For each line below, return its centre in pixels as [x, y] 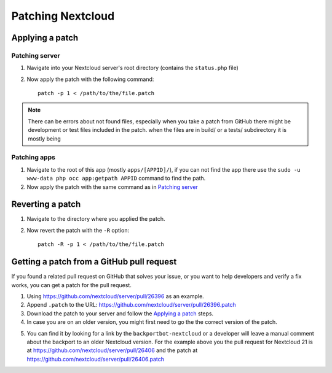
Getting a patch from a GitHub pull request [94, 262]
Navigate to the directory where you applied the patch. [96, 219]
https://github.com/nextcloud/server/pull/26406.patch [96, 359]
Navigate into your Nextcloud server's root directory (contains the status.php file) [133, 68]
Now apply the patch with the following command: [90, 79]
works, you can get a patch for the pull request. [71, 285]
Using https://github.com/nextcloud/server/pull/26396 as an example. [115, 296]
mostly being [44, 139]
